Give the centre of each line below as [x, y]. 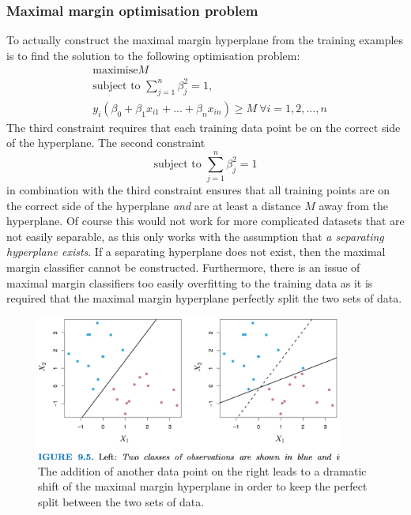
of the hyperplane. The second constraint [106, 143]
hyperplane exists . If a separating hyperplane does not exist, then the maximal [196, 252]
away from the [353, 205]
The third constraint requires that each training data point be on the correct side [204, 127]
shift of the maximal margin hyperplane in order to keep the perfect [203, 486]
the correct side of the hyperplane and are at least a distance [154, 205]
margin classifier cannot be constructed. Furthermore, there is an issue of [183, 267]
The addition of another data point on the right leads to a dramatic [202, 470]
